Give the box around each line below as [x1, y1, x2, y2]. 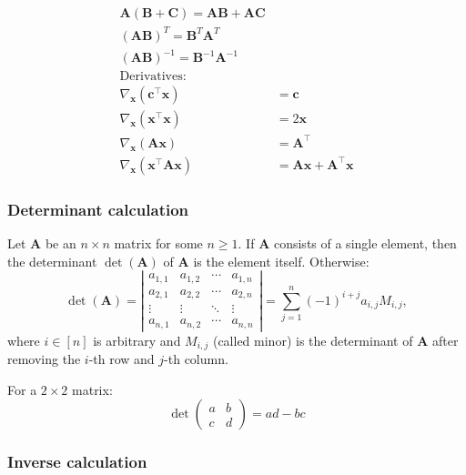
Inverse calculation [7, 450, 147, 473]
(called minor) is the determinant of [212, 330, 413, 349]
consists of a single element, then [273, 233, 457, 252]
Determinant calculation [7, 197, 189, 220]
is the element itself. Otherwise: [193, 251, 370, 270]
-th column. [164, 349, 228, 369]
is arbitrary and [93, 330, 181, 349]
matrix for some [114, 233, 203, 252]
